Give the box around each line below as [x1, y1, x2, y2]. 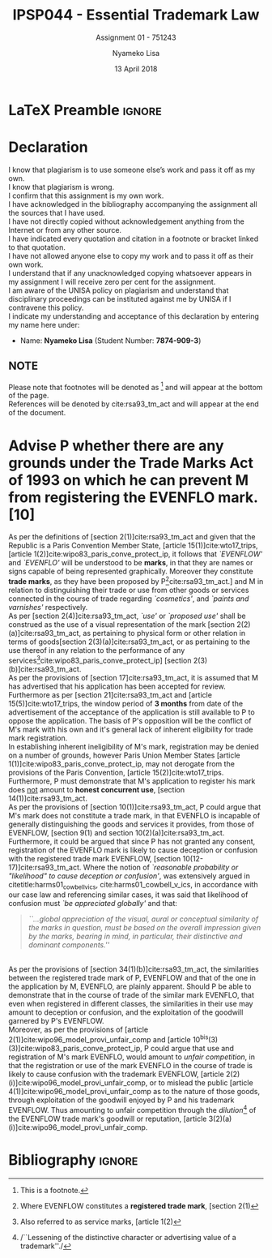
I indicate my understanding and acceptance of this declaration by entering [8, 311, 259, 321]
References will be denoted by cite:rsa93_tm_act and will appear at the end [8, 399, 259, 409]
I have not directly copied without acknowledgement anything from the [8, 217, 244, 226]
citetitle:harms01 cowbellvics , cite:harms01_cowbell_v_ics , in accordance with [8, 879, 259, 891]
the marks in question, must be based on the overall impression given [28, 923, 261, 933]
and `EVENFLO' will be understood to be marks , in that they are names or [8, 558, 253, 568]
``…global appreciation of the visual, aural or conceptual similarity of [28, 914, 259, 924]
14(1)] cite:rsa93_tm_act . [8, 793, 87, 803]
